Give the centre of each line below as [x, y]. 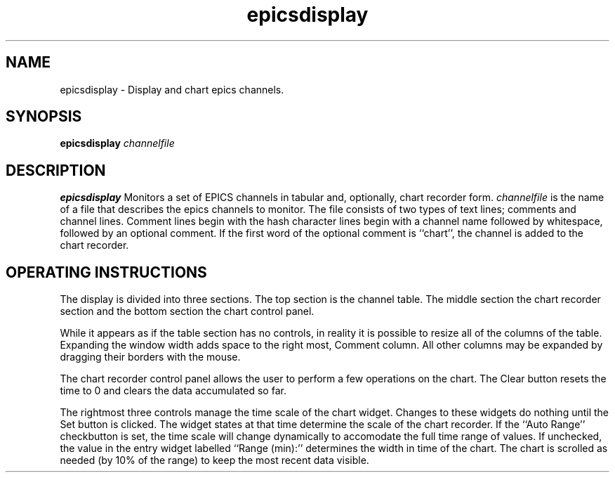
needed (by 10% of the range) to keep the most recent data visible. [214, 460]
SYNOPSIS [44, 117]
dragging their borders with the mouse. [150, 357]
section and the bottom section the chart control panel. [187, 311]
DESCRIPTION [56, 170]
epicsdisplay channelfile [117, 143]
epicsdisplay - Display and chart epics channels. [172, 89]
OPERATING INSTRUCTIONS [106, 272]
